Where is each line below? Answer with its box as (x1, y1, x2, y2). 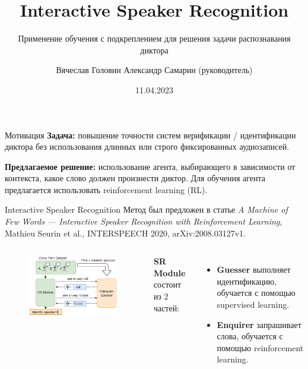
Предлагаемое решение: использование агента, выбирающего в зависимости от (5, 160, 296, 172)
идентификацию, (217, 275, 277, 287)
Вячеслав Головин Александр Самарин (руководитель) (56, 64, 253, 76)
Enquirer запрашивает (217, 318, 301, 330)
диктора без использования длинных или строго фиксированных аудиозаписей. (5, 140, 290, 153)
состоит (153, 278, 182, 291)
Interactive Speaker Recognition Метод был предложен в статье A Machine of (5, 203, 288, 216)
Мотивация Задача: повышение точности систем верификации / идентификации (5, 128, 296, 141)
